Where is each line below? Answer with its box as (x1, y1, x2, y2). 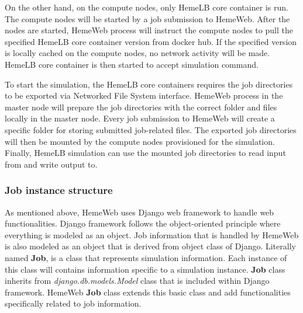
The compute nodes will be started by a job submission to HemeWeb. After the (5, 12, 290, 25)
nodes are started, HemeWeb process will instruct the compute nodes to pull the (5, 24, 293, 36)
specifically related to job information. (5, 297, 142, 309)
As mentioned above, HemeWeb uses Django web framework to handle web (5, 206, 274, 218)
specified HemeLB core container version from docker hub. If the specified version (5, 35, 297, 47)
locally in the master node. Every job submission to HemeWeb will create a (5, 112, 275, 124)
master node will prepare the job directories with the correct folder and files (5, 100, 277, 113)
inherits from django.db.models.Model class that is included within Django (5, 274, 270, 287)
